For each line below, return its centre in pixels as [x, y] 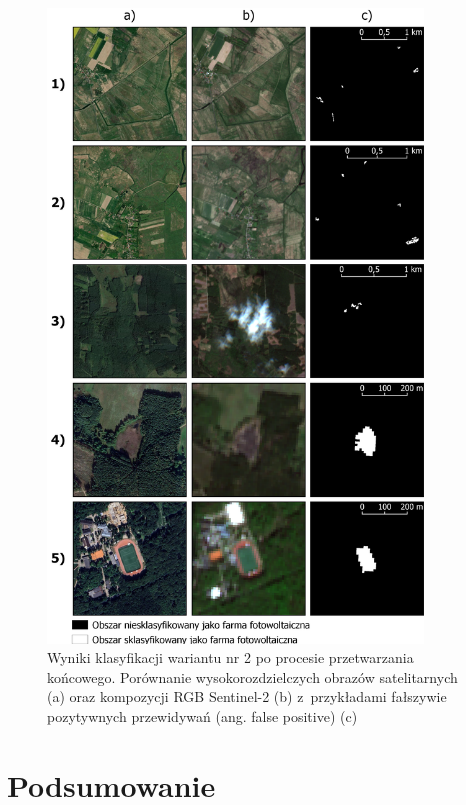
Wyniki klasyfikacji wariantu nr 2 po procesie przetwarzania [230, 657]
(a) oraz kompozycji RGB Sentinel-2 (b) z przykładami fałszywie [247, 696]
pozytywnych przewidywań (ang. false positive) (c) [202, 715]
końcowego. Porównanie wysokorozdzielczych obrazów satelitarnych [252, 676]
